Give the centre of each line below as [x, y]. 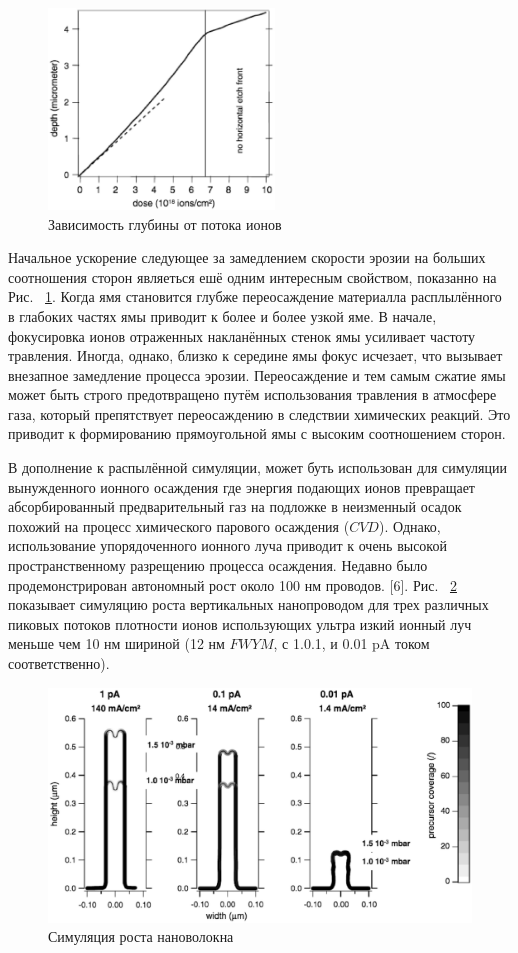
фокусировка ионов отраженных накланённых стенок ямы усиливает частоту [242, 335]
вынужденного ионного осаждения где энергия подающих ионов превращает [241, 486]
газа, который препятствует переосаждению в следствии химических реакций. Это [259, 413]
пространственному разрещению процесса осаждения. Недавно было [218, 565]
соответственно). [59, 663]
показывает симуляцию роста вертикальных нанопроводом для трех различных [248, 604]
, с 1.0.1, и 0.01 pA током [351, 643]
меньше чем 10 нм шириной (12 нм [116, 643]
